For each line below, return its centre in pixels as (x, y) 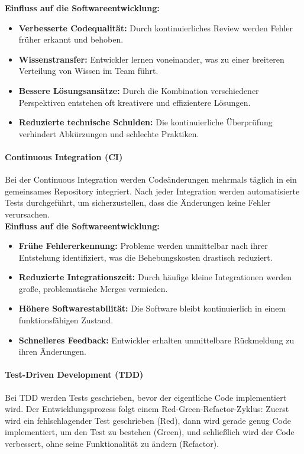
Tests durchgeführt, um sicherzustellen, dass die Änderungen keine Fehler (138, 202)
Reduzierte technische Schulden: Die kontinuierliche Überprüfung (145, 122)
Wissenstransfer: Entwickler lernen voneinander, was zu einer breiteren (151, 59)
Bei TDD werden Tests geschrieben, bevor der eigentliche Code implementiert (146, 397)
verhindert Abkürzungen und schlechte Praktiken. (109, 133)
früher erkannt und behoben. (71, 39)
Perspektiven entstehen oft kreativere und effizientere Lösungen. (135, 102)
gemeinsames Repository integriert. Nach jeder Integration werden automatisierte (152, 191)
